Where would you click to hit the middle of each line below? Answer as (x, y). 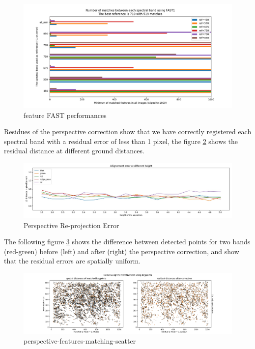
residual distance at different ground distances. (74, 151)
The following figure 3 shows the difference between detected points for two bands (127, 242)
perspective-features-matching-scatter (80, 341)
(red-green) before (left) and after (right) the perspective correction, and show (122, 251)
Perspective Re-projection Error (71, 225)
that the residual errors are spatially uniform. (72, 261)
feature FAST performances (65, 115)
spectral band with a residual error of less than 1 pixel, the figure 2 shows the (121, 141)
